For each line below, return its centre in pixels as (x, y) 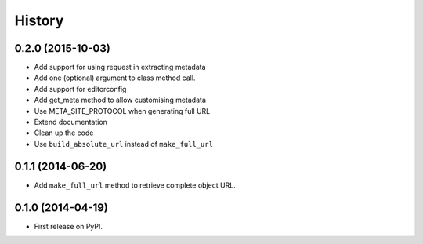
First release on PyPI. (69, 226)
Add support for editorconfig (80, 89)
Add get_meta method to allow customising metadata (120, 100)
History (39, 20)
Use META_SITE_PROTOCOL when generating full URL (122, 111)
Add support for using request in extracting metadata (120, 67)
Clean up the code (64, 133)
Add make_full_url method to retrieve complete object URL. (135, 185)
